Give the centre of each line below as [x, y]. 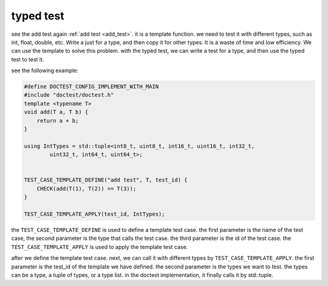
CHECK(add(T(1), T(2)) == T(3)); [87, 189]
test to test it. [28, 59]
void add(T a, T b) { [56, 112]
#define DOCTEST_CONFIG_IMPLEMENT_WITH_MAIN [91, 87]
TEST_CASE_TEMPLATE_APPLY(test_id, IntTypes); [94, 214]
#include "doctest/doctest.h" [69, 95]
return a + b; [58, 121]
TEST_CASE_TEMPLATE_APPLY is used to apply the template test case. [100, 247]
